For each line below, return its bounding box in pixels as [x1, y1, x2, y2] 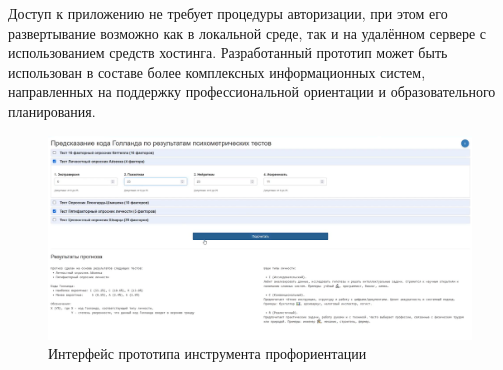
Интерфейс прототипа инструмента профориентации [48, 343, 367, 364]
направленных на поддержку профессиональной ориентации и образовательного [8, 81, 496, 102]
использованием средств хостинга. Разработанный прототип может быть [8, 42, 448, 63]
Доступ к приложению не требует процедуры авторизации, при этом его [8, 3, 448, 23]
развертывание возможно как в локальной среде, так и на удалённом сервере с [8, 22, 487, 43]
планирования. [8, 100, 96, 121]
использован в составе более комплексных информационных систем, [8, 61, 426, 82]
